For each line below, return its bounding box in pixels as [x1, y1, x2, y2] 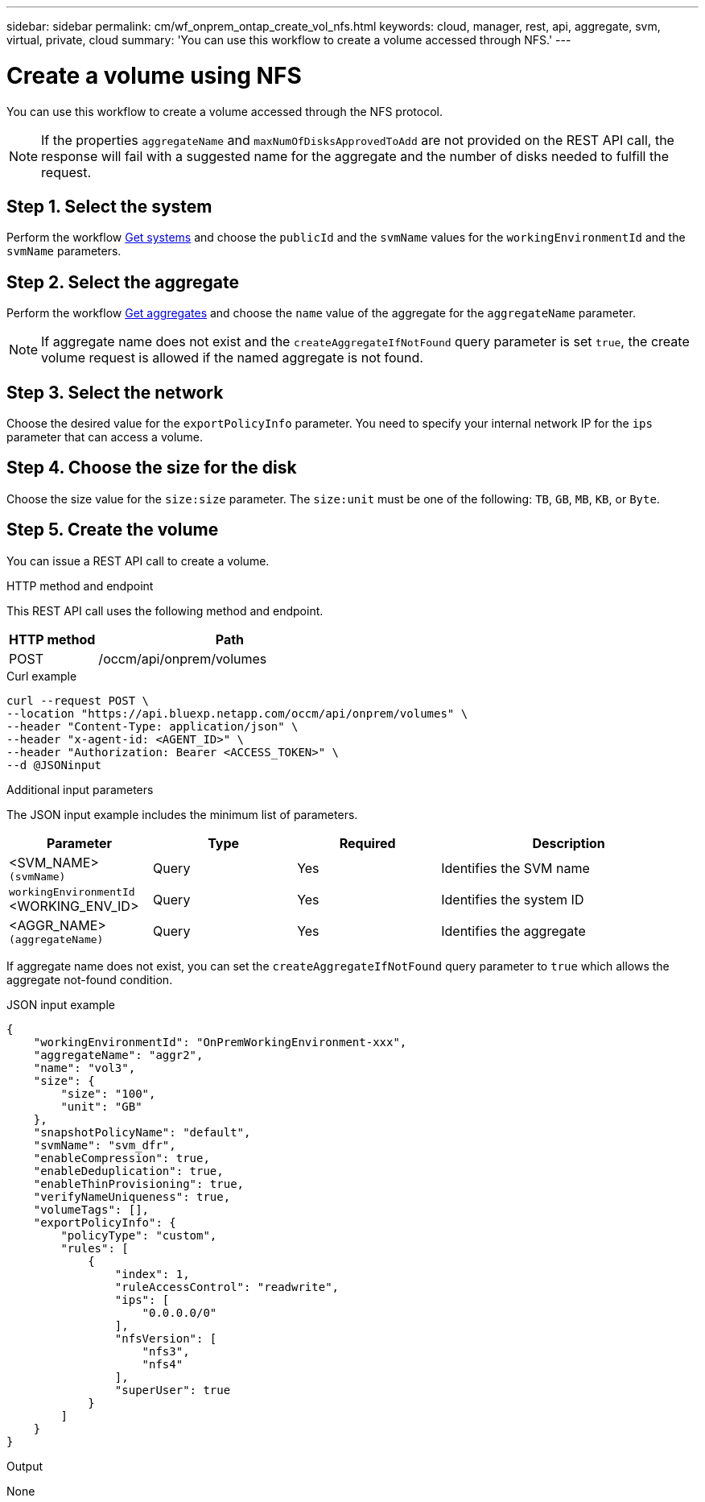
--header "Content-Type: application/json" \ [6, 719, 299, 733]
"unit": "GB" [60, 1099, 142, 1113]
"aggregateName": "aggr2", [33, 1048, 204, 1061]
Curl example [6, 668, 77, 683]
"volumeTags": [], [33, 1202, 150, 1216]
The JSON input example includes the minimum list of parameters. [6, 807, 358, 821]
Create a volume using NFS [6, 61, 302, 89]
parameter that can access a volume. [6, 430, 204, 445]
